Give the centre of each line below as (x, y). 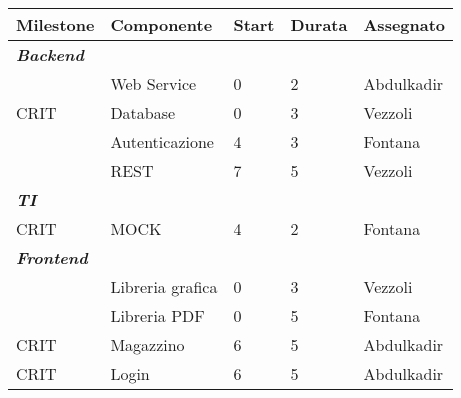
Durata (319, 24)
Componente (161, 24)
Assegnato (404, 24)
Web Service (153, 83)
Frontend (52, 257)
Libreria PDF (157, 315)
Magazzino (147, 344)
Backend (50, 54)
